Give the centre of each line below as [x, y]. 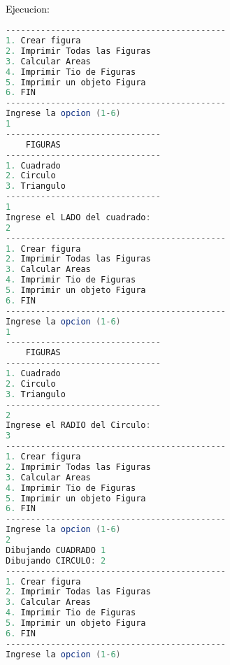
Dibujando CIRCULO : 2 [56, 560]
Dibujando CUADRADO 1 [56, 550]
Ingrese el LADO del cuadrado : [78, 217]
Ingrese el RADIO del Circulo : [78, 426]
